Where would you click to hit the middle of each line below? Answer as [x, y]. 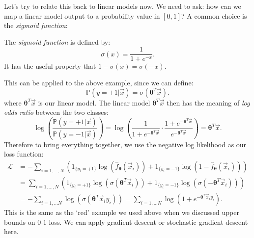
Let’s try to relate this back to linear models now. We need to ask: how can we [123, 6]
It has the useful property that [50, 66]
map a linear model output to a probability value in [82, 15]
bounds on [20, 222]
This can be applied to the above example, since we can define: [99, 83]
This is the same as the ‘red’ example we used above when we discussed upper [122, 212]
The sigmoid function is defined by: [57, 41]
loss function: [24, 154]
